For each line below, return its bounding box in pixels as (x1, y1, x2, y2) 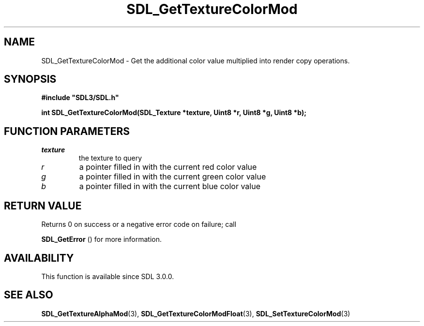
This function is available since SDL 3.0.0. (41, 272, 174, 281)
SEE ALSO (4, 289, 53, 301)
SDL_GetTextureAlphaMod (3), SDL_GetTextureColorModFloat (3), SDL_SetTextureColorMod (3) (41, 309, 350, 318)
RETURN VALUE (4, 199, 82, 212)
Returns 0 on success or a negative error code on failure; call (41, 220, 237, 229)
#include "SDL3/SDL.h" (41, 93, 119, 102)
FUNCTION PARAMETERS (4, 125, 130, 137)
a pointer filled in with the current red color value (79, 162, 257, 172)
